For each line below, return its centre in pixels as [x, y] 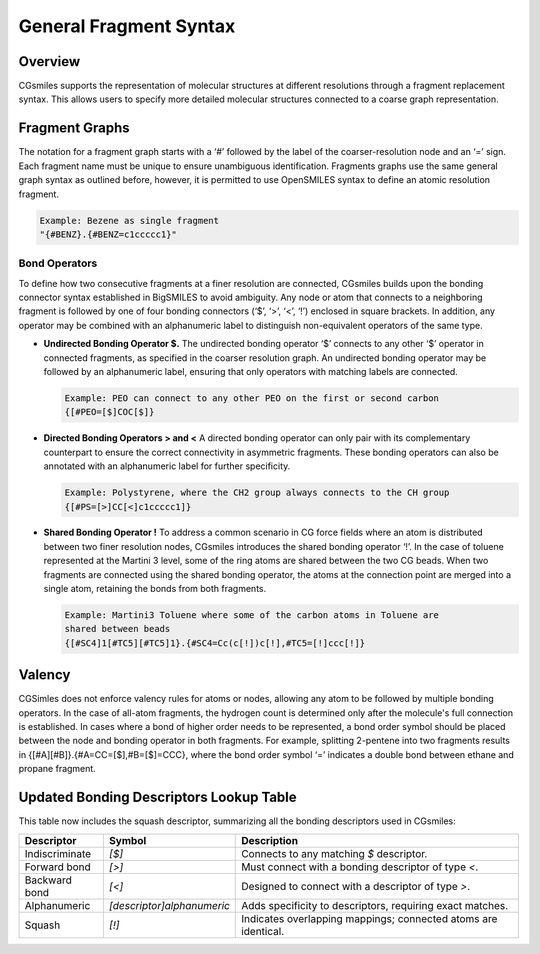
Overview [49, 61]
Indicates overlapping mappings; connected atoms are [369, 918]
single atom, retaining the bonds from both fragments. [155, 589]
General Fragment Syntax [127, 26]
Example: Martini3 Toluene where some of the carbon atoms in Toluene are [252, 615]
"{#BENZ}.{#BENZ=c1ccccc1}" [108, 234]
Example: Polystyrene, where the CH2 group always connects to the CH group [257, 493]
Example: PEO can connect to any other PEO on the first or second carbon [252, 398]
